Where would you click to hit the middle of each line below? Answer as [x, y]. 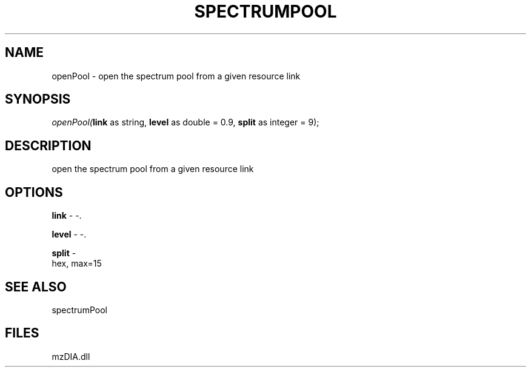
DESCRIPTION [48, 145]
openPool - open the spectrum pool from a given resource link [176, 76]
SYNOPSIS [38, 99]
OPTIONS [34, 192]
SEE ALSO [36, 287]
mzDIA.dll [71, 356]
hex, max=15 [77, 264]
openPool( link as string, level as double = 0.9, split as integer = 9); [185, 122]
